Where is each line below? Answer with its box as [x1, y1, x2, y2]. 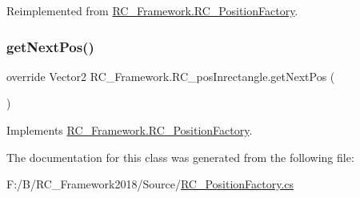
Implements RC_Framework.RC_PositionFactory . [6, 122, 253, 138]
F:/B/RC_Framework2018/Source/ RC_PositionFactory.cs [6, 176, 294, 192]
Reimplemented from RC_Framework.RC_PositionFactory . [6, 2, 298, 18]
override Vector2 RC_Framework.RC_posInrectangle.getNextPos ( [6, 67, 335, 84]
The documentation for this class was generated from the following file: [6, 148, 354, 165]
